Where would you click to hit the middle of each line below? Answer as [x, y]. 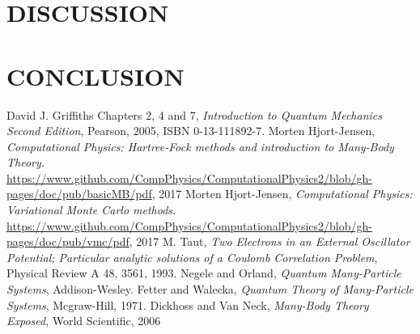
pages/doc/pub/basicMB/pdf [79, 194]
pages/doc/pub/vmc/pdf [68, 241]
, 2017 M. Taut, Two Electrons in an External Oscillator [269, 241]
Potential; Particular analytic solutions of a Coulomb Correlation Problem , [192, 257]
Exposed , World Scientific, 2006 [84, 321]
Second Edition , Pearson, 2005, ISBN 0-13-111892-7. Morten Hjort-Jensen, [191, 131]
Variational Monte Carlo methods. [91, 210]
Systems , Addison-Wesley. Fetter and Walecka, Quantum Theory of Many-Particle [210, 289]
